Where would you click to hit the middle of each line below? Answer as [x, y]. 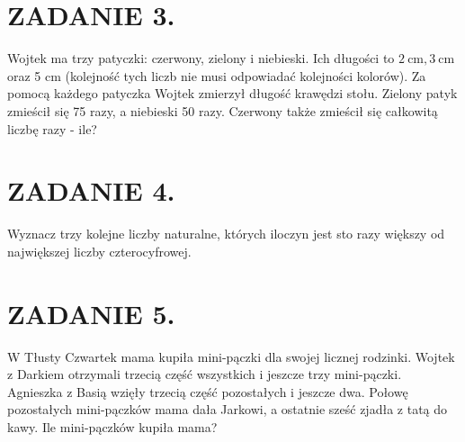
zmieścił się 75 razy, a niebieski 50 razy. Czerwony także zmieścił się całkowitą [223, 110]
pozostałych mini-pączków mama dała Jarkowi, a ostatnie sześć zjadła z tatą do [228, 409]
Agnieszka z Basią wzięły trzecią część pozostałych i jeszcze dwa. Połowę [208, 391]
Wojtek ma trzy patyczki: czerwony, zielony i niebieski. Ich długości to [201, 58]
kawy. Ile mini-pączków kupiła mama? [112, 426]
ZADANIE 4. [91, 190]
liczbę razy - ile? [52, 128]
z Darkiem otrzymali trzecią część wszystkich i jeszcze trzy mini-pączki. [205, 374]
